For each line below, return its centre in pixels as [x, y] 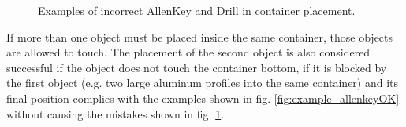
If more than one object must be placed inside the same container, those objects [200, 36]
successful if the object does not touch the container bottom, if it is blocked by [197, 67]
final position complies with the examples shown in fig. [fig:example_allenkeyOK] [203, 98]
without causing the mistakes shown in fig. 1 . [115, 113]
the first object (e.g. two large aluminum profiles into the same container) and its [203, 83]
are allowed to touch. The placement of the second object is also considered [188, 52]
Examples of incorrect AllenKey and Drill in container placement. [197, 10]
